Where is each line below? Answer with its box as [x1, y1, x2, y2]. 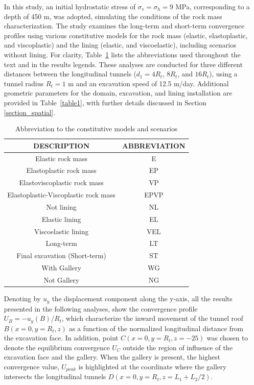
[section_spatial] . [4, 107, 55, 117]
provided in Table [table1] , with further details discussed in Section [4, 97, 207, 107]
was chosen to [207, 333, 248, 343]
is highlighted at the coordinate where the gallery [78, 361, 227, 371]
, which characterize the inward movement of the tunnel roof [62, 313, 243, 323]
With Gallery [41, 263, 81, 273]
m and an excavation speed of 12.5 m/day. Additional [68, 78, 229, 88]
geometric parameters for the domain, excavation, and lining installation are [4, 88, 232, 98]
